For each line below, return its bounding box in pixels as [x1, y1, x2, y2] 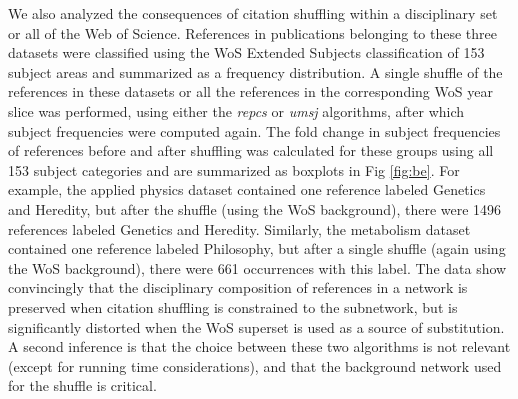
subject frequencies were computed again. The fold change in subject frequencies [8, 120, 501, 141]
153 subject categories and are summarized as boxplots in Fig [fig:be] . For [8, 159, 460, 180]
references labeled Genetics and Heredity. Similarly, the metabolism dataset [8, 218, 471, 239]
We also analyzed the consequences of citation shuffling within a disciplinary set [8, 3, 498, 23]
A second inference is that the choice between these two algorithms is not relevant [8, 336, 511, 357]
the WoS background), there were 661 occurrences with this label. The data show [8, 257, 507, 278]
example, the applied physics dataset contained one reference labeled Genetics [8, 179, 486, 200]
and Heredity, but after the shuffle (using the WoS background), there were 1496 [8, 198, 502, 219]
